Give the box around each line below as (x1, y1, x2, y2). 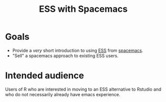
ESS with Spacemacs (39, 3, 128, 15)
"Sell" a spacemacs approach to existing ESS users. (12, 53, 119, 59)
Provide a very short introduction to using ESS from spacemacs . (12, 47, 144, 53)
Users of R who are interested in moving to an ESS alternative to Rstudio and (5, 86, 162, 92)
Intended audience (5, 70, 84, 81)
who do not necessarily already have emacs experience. (5, 91, 120, 97)
